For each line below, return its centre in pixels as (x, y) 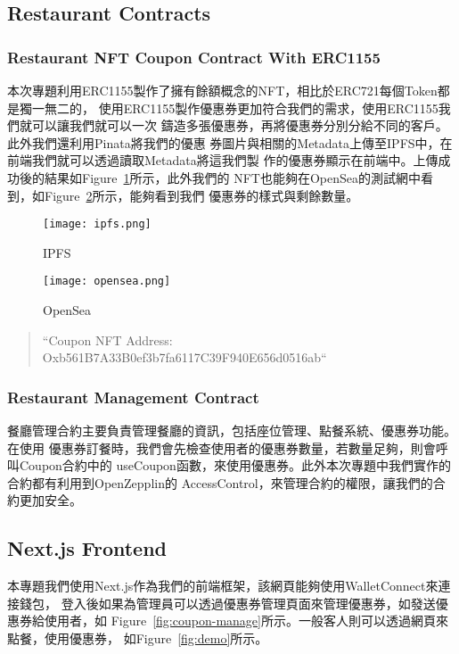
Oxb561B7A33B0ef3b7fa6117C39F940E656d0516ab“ (184, 357)
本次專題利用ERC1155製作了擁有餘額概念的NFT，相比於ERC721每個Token (222, 90)
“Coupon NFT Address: (107, 339)
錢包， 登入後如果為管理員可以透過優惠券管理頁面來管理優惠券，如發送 (227, 603)
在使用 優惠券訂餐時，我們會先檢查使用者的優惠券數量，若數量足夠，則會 (221, 447)
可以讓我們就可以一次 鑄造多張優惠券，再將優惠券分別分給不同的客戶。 (240, 125)
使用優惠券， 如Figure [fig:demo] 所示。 (156, 638)
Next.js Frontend (87, 548)
